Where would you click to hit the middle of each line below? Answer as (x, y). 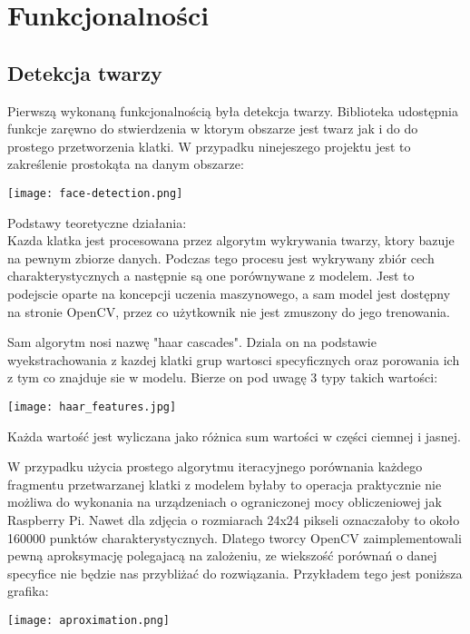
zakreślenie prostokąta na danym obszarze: (126, 164)
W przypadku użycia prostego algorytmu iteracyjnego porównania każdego (215, 466)
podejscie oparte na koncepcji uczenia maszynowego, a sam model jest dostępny (229, 293)
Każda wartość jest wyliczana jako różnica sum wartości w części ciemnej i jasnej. (234, 436)
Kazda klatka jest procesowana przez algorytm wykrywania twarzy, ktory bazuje (231, 240)
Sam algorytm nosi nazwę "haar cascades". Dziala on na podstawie (192, 342)
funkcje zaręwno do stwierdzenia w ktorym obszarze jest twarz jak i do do (213, 129)
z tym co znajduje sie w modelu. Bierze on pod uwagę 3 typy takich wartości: (223, 377)
